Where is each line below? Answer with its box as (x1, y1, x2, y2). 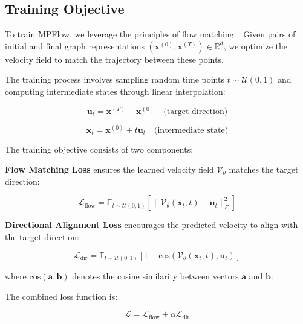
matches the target (229, 163, 299, 176)
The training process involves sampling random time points (5, 73, 224, 86)
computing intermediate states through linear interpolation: (5, 84, 226, 97)
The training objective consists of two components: (5, 142, 194, 155)
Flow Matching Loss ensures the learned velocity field (5, 163, 214, 176)
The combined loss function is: (5, 290, 118, 302)
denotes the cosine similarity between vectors (72, 270, 239, 282)
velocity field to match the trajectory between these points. (5, 52, 224, 65)
